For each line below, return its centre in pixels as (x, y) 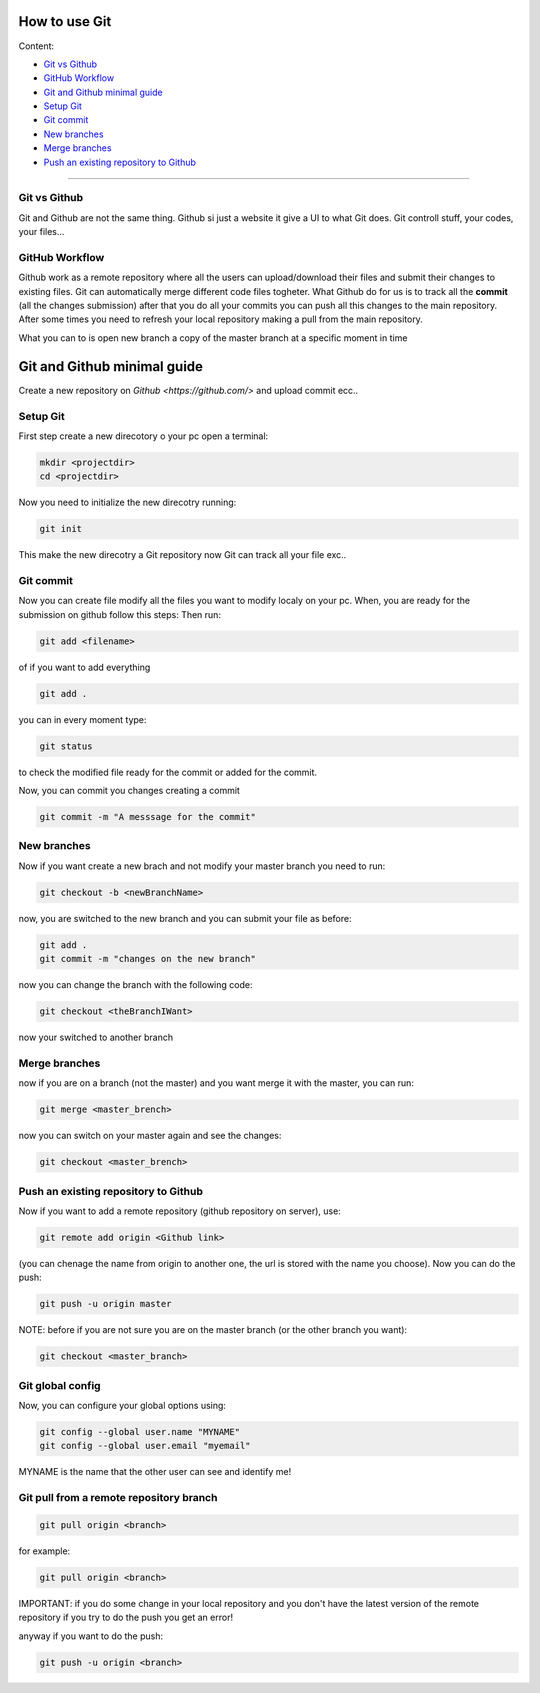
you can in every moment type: (82, 719)
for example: (44, 1551)
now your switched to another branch (96, 1037)
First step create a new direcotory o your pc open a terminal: (143, 436)
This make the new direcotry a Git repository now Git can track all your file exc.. (182, 555)
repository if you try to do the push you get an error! (126, 1617)
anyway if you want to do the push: (91, 1636)
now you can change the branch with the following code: (135, 985)
